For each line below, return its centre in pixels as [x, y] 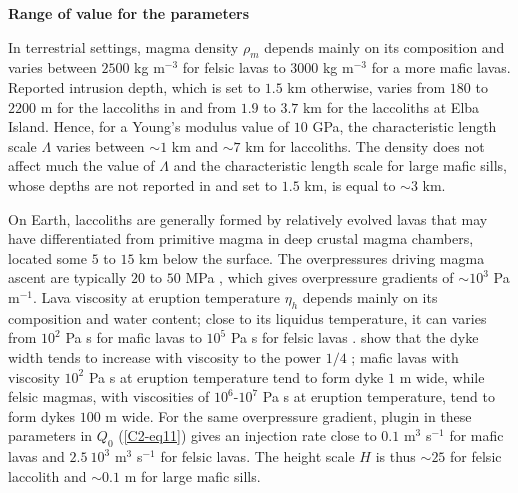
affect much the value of [81, 165]
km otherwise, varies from [366, 86]
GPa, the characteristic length [404, 126]
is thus [395, 456]
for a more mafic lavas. [441, 67]
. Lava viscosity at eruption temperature [156, 296]
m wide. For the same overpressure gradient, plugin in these [288, 415]
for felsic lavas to [234, 67]
